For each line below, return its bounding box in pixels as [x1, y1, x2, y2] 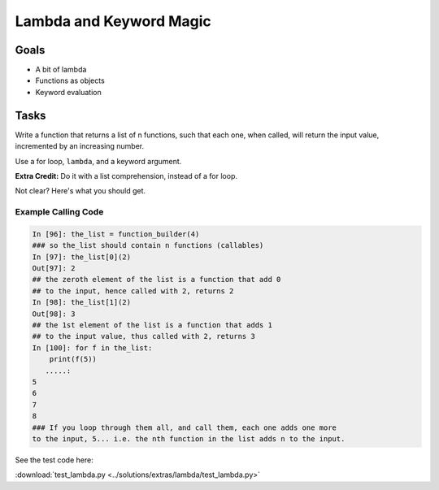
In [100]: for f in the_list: [32, 343, 153, 353]
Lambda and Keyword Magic [15, 12, 211, 30]
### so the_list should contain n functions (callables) [32, 241, 264, 250]
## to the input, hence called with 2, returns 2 [32, 286, 234, 296]
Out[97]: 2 [32, 264, 76, 273]
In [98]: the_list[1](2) [32, 297, 132, 307]
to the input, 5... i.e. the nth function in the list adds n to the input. [32, 434, 346, 443]
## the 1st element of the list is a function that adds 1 [32, 320, 272, 329]
